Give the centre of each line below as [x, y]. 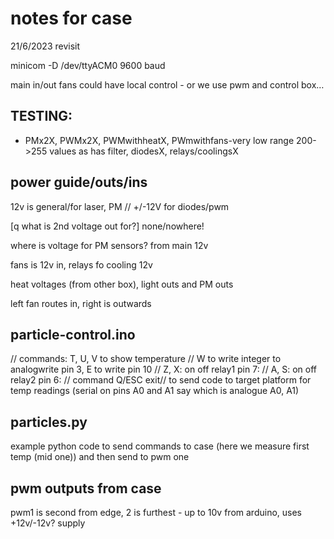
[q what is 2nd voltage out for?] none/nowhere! [107, 226]
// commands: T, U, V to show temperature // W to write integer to [146, 359]
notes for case [71, 18]
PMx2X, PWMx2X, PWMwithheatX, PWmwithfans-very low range [159, 140]
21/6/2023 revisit [45, 46]
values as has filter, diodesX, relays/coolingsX [144, 151]
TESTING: [41, 116]
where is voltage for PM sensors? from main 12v [109, 245]
